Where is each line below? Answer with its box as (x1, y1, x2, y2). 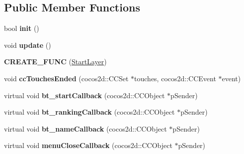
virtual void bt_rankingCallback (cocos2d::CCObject (4, 107, 175, 117)
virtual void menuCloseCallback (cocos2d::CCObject (4, 140, 172, 151)
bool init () (4, 23, 39, 33)
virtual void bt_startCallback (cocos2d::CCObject (4, 90, 165, 100)
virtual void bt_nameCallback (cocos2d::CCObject (4, 123, 167, 134)
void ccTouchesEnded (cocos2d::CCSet (4, 73, 129, 83)
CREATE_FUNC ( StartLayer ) (4, 56, 107, 67)
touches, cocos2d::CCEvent (134, 73, 216, 83)
